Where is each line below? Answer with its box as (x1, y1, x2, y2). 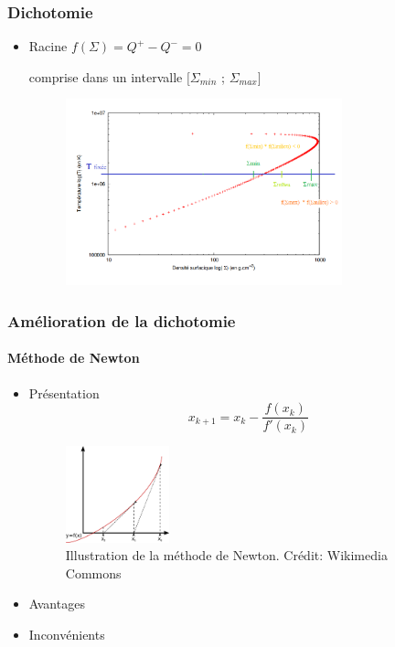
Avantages (28, 594, 85, 613)
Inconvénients (28, 624, 105, 643)
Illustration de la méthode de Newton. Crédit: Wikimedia (65, 546, 388, 565)
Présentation (28, 383, 100, 402)
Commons (65, 563, 122, 582)
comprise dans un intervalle (28, 67, 183, 86)
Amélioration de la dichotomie (7, 309, 236, 332)
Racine (28, 37, 68, 56)
